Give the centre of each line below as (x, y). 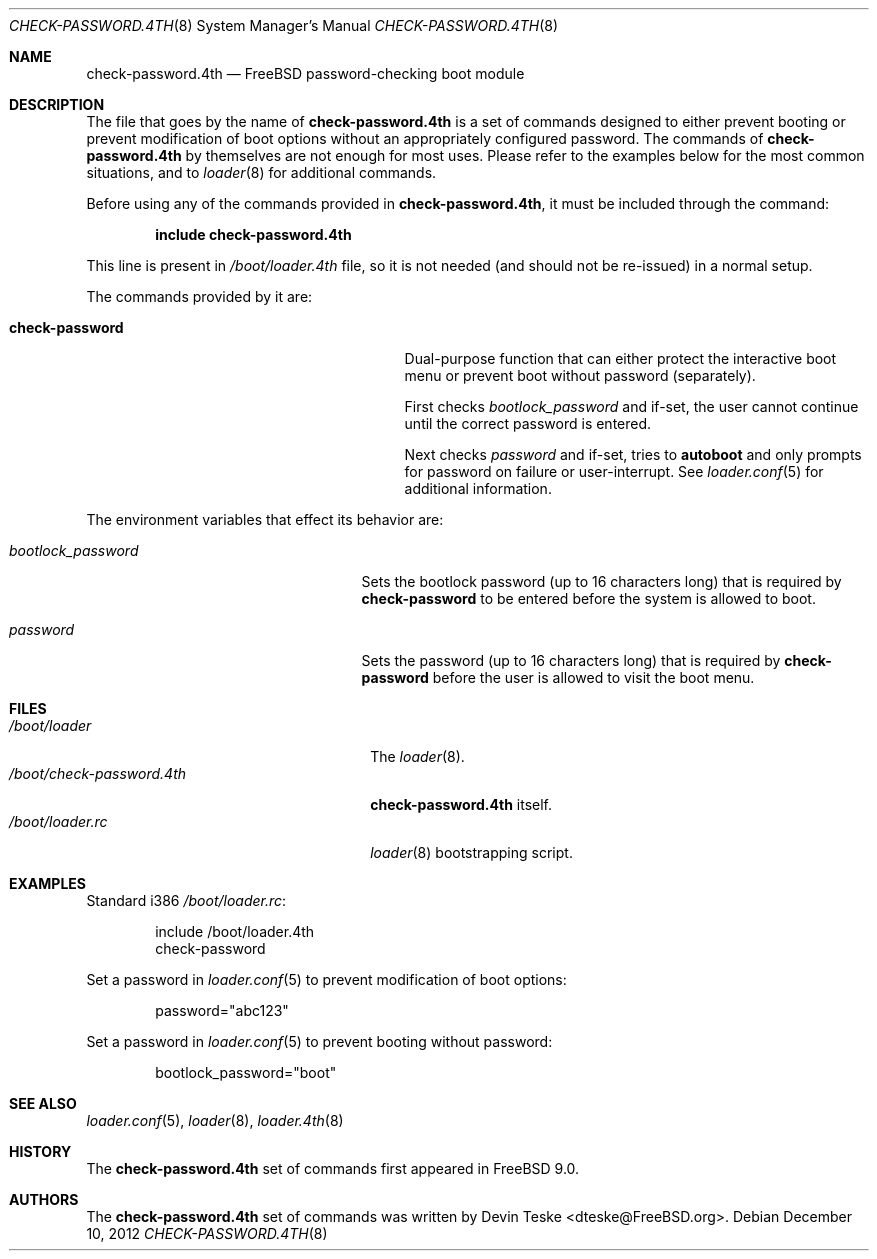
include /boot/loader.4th (235, 931)
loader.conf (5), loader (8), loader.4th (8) (215, 1120)
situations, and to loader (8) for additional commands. (261, 172)
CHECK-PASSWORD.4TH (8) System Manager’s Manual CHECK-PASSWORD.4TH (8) (284, 25)
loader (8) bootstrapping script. (471, 852)
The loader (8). (417, 756)
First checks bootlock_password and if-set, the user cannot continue (631, 406)
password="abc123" (222, 1010)
